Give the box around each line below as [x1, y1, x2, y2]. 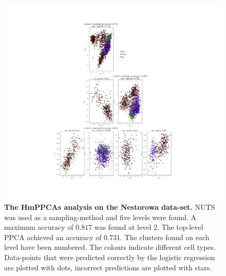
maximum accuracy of [4, 222, 73, 232]
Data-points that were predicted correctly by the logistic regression [4, 251, 215, 262]
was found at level [94, 222, 152, 232]
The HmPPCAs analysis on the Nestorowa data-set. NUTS [4, 201, 215, 212]
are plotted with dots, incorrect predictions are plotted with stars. [4, 262, 212, 272]
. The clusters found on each [120, 231, 210, 242]
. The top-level [157, 222, 203, 232]
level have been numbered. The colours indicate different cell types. [4, 242, 216, 252]
